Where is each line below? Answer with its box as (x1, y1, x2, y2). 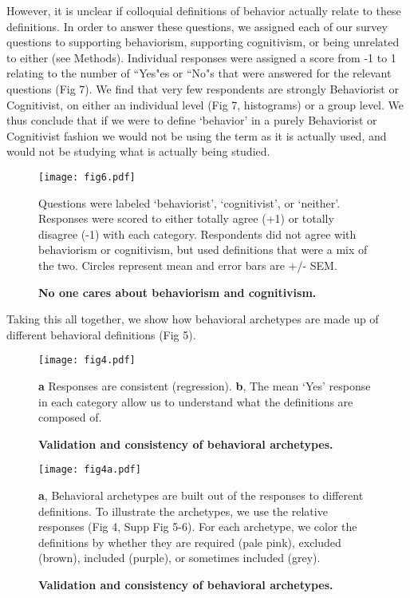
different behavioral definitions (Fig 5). (6, 326, 196, 343)
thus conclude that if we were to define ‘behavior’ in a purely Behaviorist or (6, 112, 377, 129)
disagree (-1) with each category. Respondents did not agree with (38, 225, 357, 242)
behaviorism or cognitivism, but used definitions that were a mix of (38, 241, 368, 258)
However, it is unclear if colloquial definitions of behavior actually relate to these (6, 2, 401, 18)
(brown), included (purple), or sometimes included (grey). (38, 549, 321, 566)
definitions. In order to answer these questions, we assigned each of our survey (6, 18, 388, 34)
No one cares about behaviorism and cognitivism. (38, 283, 317, 300)
